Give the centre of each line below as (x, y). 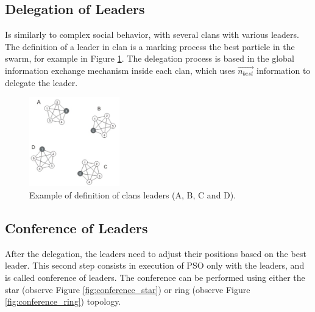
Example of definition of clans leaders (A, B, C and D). (133, 194)
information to (283, 70)
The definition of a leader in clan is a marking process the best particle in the (150, 46)
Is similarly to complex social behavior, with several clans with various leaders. (152, 34)
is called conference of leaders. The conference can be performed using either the (155, 277)
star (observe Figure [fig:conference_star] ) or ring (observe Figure (128, 289)
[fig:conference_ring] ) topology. (63, 301)
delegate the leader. (41, 82)
